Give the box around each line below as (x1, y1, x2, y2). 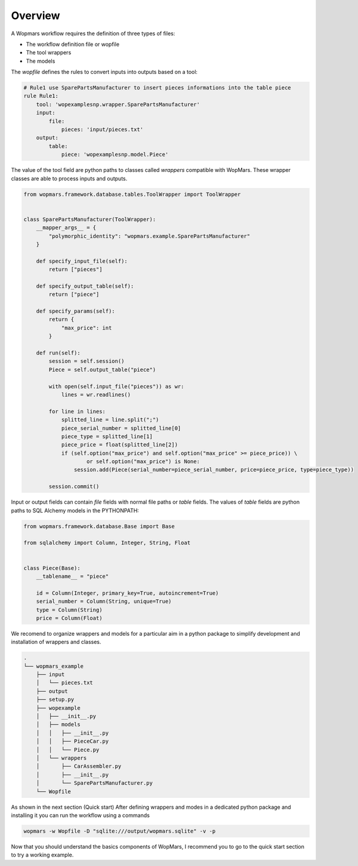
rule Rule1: (23, 93, 59, 100)
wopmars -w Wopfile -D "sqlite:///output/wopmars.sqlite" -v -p (23, 827, 216, 834)
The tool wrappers (26, 49, 72, 56)
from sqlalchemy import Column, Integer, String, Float (23, 540, 191, 546)
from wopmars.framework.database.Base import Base (23, 523, 175, 529)
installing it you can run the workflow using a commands (11, 812, 150, 819)
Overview (11, 9, 60, 22)
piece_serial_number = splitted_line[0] (61, 424, 181, 432)
